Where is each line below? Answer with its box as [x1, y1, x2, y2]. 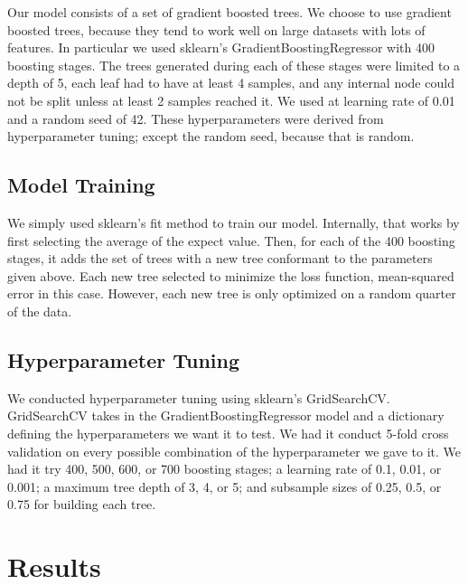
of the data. [7, 301, 72, 320]
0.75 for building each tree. [7, 495, 156, 514]
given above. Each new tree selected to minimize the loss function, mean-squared [7, 266, 454, 285]
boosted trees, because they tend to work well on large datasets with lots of [7, 20, 426, 39]
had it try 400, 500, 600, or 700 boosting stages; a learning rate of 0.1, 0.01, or [7, 459, 442, 478]
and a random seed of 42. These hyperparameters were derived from [7, 109, 384, 127]
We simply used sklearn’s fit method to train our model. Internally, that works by [7, 212, 460, 231]
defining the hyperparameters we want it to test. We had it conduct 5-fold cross [7, 423, 449, 442]
